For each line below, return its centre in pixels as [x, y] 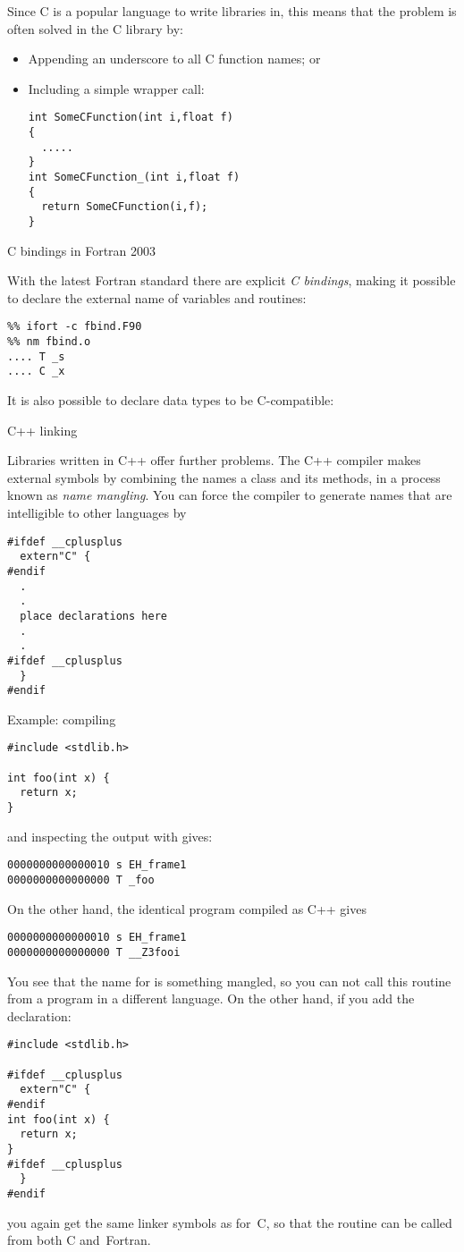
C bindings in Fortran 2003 [82, 250]
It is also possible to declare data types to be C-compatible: [171, 400]
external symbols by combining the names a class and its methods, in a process [224, 477]
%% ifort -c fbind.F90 [75, 327]
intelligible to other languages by [97, 512]
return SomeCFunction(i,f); [125, 207]
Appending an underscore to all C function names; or [174, 59]
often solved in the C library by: [95, 28]
